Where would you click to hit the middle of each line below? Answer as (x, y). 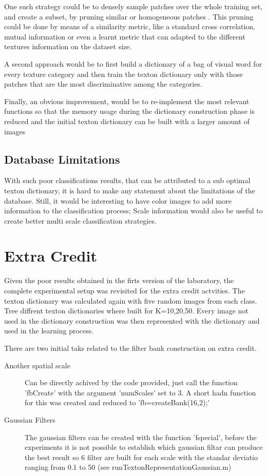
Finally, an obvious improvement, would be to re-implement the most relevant (127, 101)
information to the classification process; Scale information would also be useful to (133, 211)
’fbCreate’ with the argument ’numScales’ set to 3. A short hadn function (140, 392)
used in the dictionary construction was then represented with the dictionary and (132, 320)
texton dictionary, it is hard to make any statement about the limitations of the (130, 190)
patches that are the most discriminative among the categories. (103, 84)
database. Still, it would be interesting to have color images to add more (118, 200)
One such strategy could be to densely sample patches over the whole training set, (133, 6)
